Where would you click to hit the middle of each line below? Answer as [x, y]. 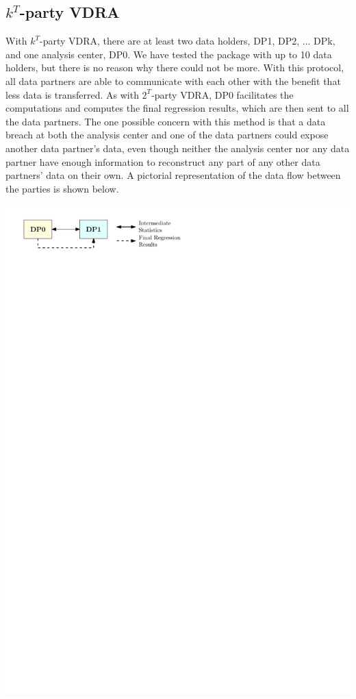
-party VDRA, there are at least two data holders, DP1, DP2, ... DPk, [188, 41]
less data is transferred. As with [72, 94]
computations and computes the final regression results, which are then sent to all [177, 108]
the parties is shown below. [62, 188]
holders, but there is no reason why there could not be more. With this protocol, [175, 68]
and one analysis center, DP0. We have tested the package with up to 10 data [169, 54]
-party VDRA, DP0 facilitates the [222, 94]
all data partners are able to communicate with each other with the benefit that [173, 81]
